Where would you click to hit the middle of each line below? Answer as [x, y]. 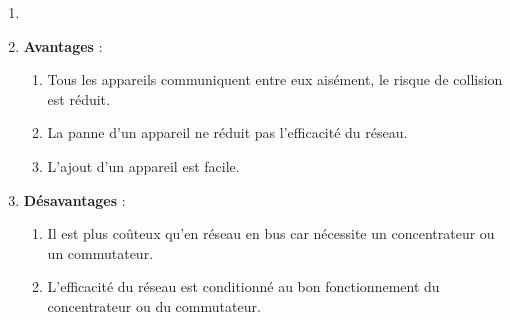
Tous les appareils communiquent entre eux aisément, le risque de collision [275, 79]
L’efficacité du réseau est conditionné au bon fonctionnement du [243, 286]
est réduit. [78, 98]
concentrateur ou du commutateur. [154, 305]
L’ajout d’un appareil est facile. [143, 165]
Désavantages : [74, 199]
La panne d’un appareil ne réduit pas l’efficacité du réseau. [227, 132]
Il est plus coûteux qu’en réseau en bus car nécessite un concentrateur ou [271, 233]
